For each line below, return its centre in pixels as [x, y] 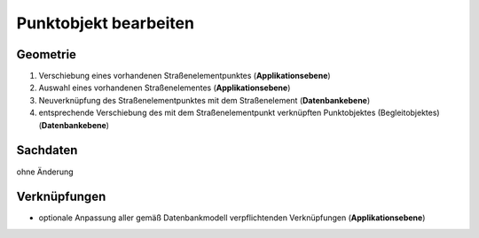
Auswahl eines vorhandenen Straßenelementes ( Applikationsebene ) [165, 88]
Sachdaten [47, 150]
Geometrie [47, 54]
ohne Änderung [45, 172]
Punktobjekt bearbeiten [106, 23]
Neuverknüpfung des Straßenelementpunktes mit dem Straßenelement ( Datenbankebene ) [204, 100]
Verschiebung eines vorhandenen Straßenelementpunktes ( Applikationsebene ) [185, 76]
